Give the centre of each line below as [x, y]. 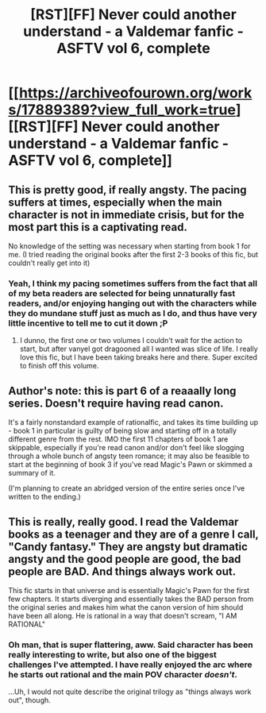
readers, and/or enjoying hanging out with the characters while [133, 303]
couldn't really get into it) [49, 263]
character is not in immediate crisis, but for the [126, 215]
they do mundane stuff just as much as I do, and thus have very [133, 313]
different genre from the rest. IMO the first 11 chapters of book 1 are [118, 439]
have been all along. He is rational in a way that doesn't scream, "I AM [123, 615]
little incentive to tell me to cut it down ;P [88, 323]
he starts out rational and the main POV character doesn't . [123, 674]
